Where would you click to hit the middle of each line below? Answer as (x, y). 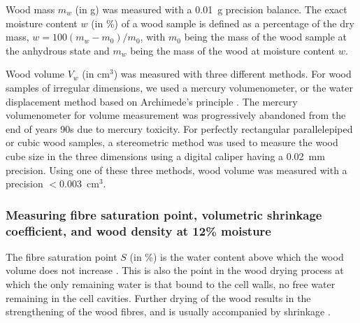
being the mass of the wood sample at (266, 37)
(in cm (96, 74)
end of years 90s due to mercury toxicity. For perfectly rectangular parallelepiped (179, 128)
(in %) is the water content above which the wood (237, 256)
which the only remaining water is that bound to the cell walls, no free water (171, 284)
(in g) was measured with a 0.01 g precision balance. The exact (211, 9)
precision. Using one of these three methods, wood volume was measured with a (177, 170)
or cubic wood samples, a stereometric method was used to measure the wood (172, 142)
